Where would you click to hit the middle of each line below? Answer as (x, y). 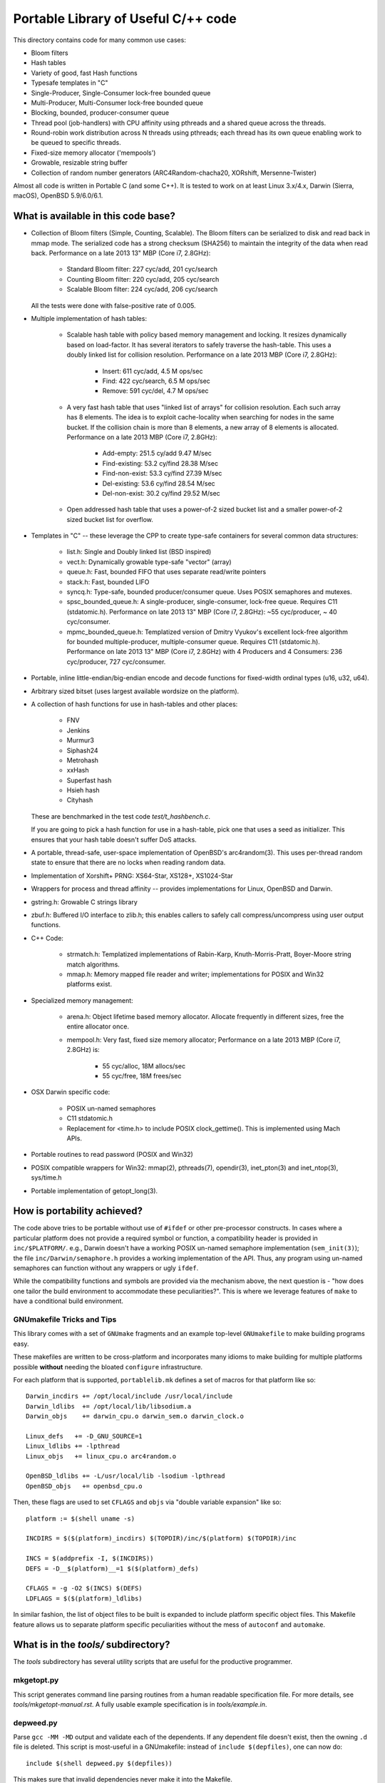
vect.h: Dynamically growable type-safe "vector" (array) (149, 562)
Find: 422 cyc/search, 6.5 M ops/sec (156, 381)
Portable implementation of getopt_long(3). (94, 1190)
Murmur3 (80, 740)
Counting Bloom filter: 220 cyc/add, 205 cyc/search (143, 279)
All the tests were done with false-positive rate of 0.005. (113, 305)
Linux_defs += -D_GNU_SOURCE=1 (84, 1436)
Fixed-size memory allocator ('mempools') (93, 153)
